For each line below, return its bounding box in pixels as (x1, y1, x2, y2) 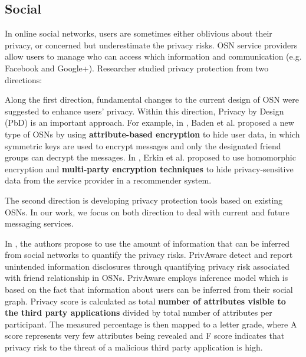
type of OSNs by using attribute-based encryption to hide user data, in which (5, 127, 300, 140)
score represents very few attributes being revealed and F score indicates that (5, 329, 285, 342)
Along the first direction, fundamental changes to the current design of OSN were (5, 93, 299, 106)
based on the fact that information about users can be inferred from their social (5, 283, 293, 296)
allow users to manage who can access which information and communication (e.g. (5, 50, 302, 63)
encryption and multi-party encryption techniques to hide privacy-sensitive (5, 162, 294, 175)
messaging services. (5, 217, 74, 230)
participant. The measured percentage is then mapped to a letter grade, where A (5, 317, 297, 330)
